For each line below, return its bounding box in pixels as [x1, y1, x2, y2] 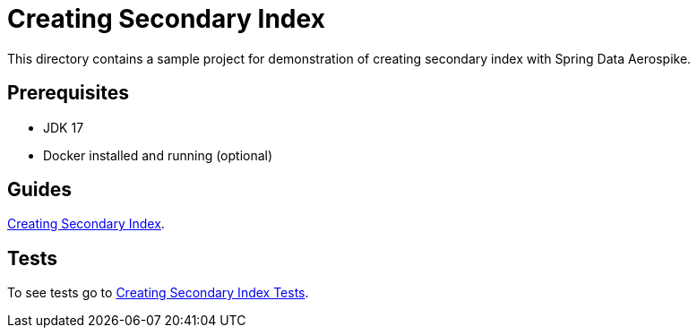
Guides [7, 178, 73, 202]
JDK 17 [43, 119, 84, 135]
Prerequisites [7, 82, 129, 105]
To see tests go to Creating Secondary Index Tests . [7, 285, 309, 301]
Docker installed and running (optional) [43, 147, 273, 163]
